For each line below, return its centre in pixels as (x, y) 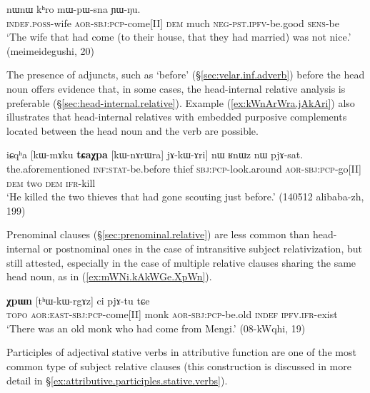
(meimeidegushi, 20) (50, 50)
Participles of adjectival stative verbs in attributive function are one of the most (181, 352)
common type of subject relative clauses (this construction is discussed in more (179, 366)
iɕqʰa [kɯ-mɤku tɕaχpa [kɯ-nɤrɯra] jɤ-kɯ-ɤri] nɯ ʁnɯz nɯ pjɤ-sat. (155, 154)
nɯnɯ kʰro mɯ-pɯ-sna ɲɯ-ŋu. (74, 9)
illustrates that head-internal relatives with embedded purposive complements (177, 117)
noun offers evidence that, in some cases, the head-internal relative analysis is (176, 88)
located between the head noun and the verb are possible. (132, 130)
